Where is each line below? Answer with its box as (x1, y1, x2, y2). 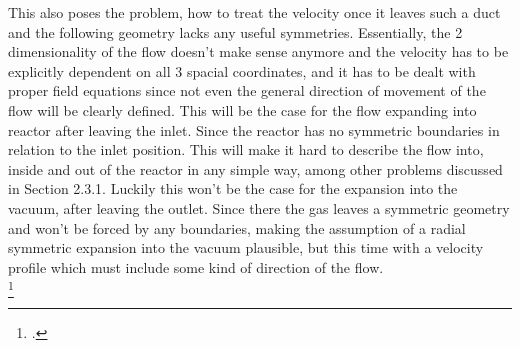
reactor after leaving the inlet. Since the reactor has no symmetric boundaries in (8, 119, 500, 140)
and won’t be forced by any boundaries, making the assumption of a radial (8, 217, 466, 238)
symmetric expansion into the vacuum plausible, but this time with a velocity (8, 237, 484, 258)
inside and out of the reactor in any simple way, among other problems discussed (8, 158, 503, 179)
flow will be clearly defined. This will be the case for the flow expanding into (8, 99, 477, 120)
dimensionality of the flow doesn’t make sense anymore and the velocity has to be (8, 41, 509, 62)
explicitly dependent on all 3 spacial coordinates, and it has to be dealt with (8, 60, 476, 81)
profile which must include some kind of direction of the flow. (8, 256, 384, 277)
